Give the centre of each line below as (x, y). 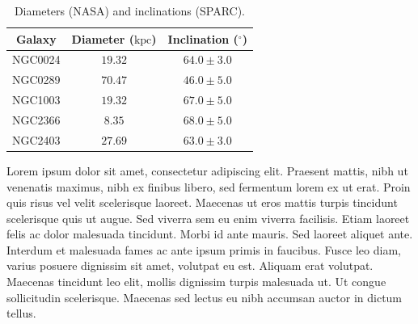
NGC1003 (36, 100)
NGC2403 (36, 139)
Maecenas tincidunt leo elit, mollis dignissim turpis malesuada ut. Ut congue (196, 282)
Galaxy (36, 38)
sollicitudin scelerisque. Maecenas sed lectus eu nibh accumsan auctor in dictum (205, 297)
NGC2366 (36, 119)
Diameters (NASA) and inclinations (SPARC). (130, 11)
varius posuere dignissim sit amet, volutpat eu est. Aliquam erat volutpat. (190, 265)
